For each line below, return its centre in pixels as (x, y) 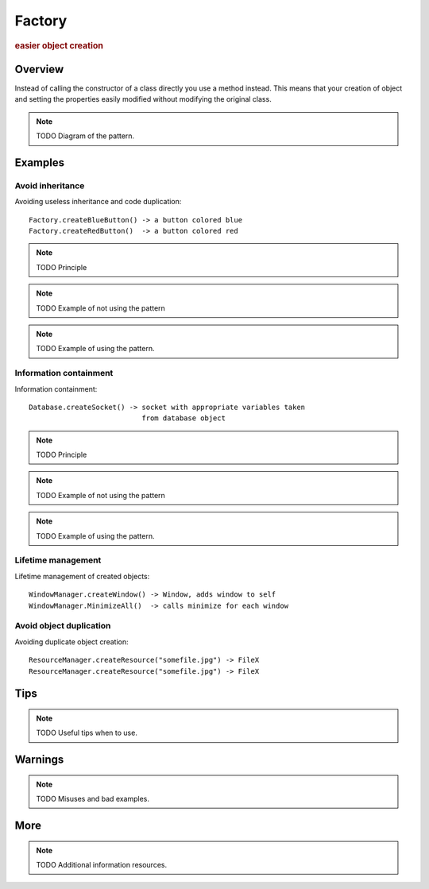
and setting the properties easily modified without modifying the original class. (143, 99)
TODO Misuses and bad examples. (93, 799)
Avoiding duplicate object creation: (71, 642)
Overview (39, 69)
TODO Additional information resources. (101, 864)
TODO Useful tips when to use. (87, 733)
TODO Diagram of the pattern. (85, 136)
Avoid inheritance (50, 185)
